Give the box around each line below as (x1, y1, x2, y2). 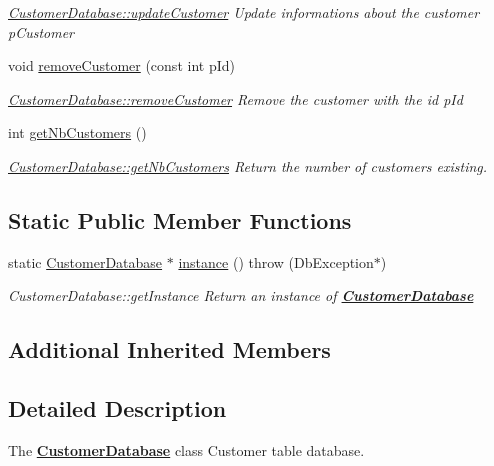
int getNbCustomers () (8, 122, 147, 143)
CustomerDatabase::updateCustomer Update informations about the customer (8, 2, 480, 22)
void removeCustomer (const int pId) (8, 55, 235, 76)
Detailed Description (8, 393, 227, 424)
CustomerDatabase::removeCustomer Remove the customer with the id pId (8, 88, 463, 109)
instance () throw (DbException (178, 251, 374, 272)
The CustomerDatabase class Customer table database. (8, 439, 365, 460)
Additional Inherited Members (8, 334, 331, 365)
